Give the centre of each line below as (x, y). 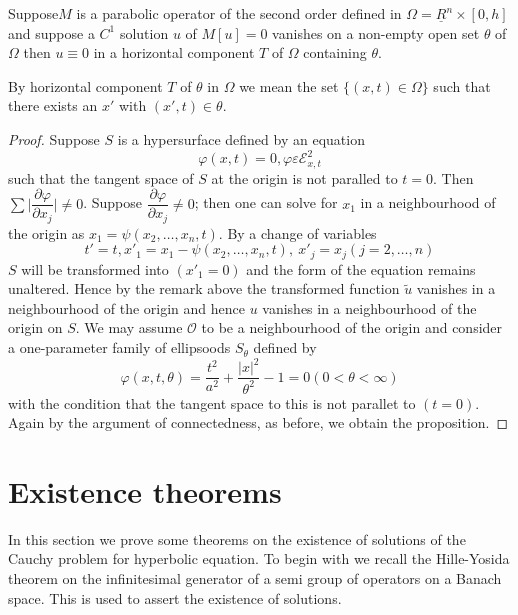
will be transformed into (95, 268)
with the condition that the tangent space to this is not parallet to (212, 402)
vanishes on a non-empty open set (376, 32)
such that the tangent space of (101, 177)
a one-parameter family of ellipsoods (119, 347)
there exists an (53, 105)
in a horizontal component (174, 52)
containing (335, 52)
